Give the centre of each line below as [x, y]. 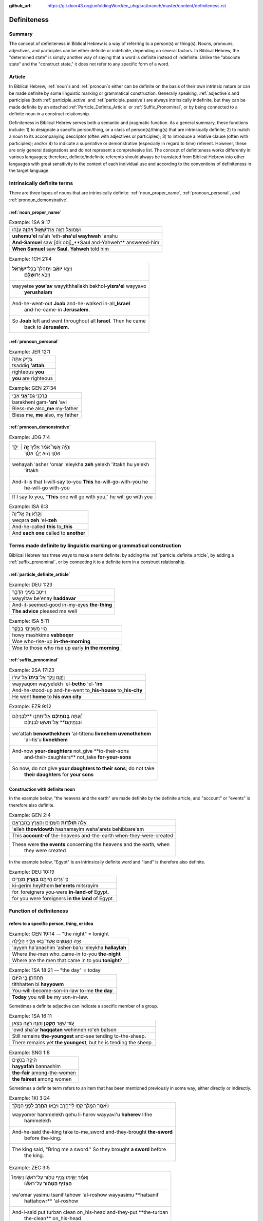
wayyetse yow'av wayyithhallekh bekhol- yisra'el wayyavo [79, 286]
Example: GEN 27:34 [33, 388]
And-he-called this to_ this [42, 526]
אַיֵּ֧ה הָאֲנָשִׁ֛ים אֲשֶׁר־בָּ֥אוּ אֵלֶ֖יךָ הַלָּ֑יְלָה [47, 941]
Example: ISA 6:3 [28, 506]
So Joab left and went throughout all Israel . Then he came [79, 321]
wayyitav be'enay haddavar [44, 598]
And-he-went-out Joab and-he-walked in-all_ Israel [71, 303]
